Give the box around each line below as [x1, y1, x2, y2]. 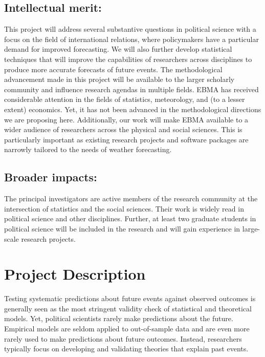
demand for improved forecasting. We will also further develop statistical [4, 44, 232, 54]
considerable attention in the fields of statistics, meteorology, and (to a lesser [4, 94, 245, 104]
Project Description [4, 263, 146, 284]
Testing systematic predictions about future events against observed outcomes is [4, 293, 256, 304]
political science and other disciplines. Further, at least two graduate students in [4, 213, 256, 224]
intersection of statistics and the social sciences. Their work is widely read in [4, 203, 244, 214]
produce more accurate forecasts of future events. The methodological [4, 64, 223, 74]
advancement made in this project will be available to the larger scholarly [4, 74, 235, 85]
